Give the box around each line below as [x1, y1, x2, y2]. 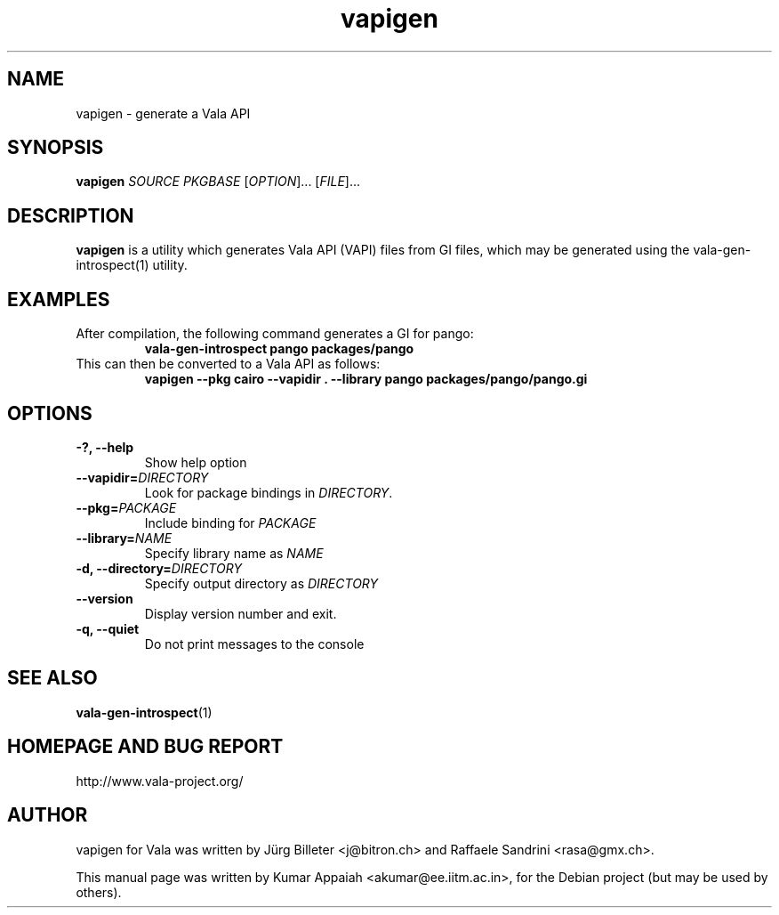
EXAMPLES [7, 287, 110, 311]
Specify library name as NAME [144, 545, 324, 561]
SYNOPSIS [7, 136, 104, 159]
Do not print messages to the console [144, 636, 365, 652]
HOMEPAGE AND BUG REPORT [7, 735, 284, 758]
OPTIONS [7, 401, 92, 425]
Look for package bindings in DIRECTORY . [144, 484, 393, 500]
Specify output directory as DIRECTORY [144, 575, 379, 591]
